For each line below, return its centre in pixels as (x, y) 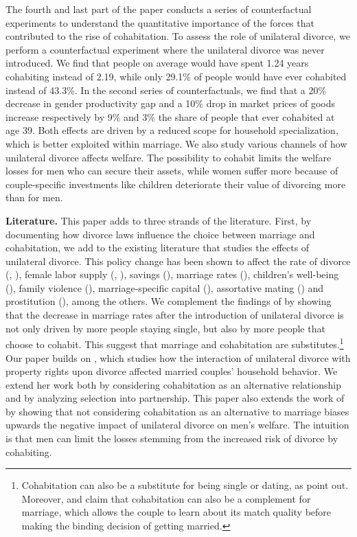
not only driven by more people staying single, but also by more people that (165, 328)
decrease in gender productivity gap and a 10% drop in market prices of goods (170, 103)
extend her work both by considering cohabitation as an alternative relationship (173, 384)
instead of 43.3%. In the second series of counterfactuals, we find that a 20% (166, 90)
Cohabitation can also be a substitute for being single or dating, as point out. (185, 485)
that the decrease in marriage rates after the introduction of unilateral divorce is (175, 315)
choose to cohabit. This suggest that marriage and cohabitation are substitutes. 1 (175, 343)
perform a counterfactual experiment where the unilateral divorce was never (165, 49)
